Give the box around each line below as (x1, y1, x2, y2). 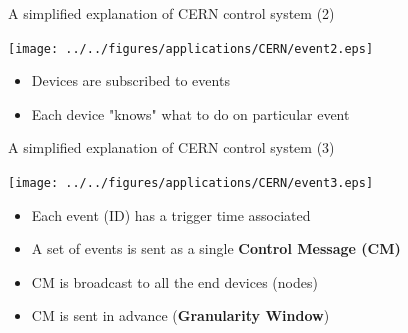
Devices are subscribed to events (31, 70, 230, 91)
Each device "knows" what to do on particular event (31, 103, 350, 124)
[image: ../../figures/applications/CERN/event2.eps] (8, 41, 374, 56)
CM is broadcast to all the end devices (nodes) (31, 271, 318, 292)
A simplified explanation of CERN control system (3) (8, 137, 335, 158)
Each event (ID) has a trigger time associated (31, 204, 311, 225)
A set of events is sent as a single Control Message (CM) (31, 238, 401, 259)
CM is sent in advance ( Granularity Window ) (31, 305, 330, 326)
